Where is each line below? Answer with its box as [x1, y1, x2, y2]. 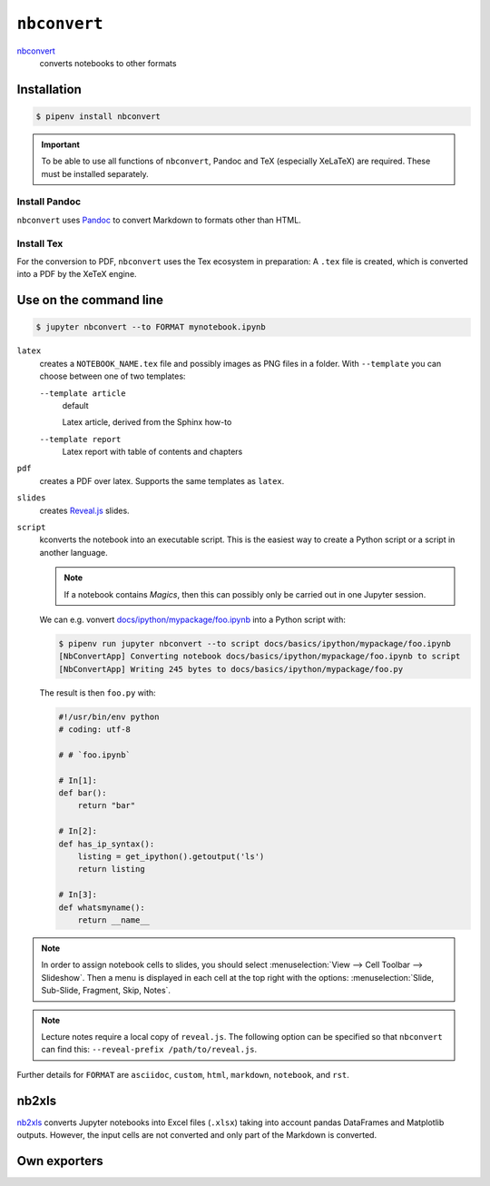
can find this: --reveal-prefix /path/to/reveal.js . [41, 1044, 258, 1055]
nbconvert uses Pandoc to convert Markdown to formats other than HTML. [16, 214, 301, 225]
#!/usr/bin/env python [58, 711, 160, 722]
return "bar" [77, 800, 136, 811]
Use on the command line [16, 292, 163, 308]
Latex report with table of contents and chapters [62, 446, 243, 458]
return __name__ [77, 914, 150, 925]
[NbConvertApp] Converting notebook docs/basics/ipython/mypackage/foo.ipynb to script [58, 651, 461, 662]
